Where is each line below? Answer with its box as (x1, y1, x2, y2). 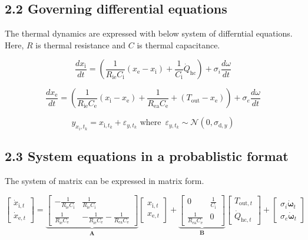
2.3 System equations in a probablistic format (5, 147, 289, 165)
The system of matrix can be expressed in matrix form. (5, 175, 204, 187)
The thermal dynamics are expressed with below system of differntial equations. (5, 27, 293, 40)
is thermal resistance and (35, 38, 126, 51)
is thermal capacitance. (137, 38, 220, 51)
